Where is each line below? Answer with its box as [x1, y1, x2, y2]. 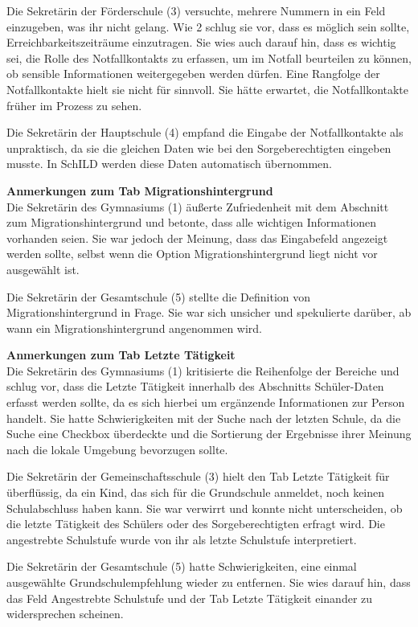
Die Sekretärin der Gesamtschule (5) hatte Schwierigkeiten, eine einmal [6, 558, 357, 575]
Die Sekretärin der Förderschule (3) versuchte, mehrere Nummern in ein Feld [6, 2, 386, 18]
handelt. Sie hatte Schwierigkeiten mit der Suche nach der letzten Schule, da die [6, 409, 401, 426]
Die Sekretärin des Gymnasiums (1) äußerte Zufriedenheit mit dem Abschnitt [6, 198, 389, 215]
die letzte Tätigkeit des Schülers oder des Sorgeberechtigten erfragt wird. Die [6, 515, 385, 532]
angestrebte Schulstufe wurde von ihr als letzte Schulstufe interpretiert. [6, 531, 357, 547]
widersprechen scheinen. [6, 605, 124, 622]
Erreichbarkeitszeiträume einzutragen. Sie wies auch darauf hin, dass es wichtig [6, 34, 396, 51]
